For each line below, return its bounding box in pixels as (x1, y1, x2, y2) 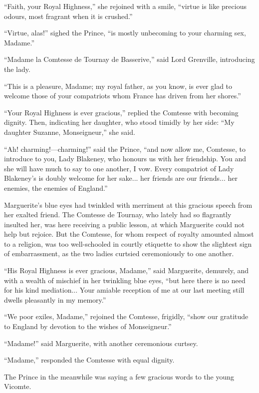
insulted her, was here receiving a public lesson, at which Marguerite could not (4, 219, 245, 229)
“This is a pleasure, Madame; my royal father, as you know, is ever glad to (4, 80, 233, 91)
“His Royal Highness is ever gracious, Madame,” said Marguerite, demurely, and (4, 265, 249, 276)
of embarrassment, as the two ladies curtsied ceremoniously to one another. (4, 248, 234, 259)
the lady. (4, 63, 30, 74)
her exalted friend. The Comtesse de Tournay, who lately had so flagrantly (4, 209, 232, 220)
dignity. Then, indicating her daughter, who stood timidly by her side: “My (4, 117, 235, 127)
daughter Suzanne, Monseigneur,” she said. (4, 126, 135, 137)
